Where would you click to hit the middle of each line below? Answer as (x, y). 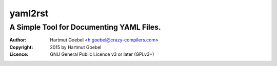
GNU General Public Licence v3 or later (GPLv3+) (102, 54)
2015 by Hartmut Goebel (76, 47)
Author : (18, 40)
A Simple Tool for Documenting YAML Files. (85, 27)
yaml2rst (29, 13)
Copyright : (21, 47)
